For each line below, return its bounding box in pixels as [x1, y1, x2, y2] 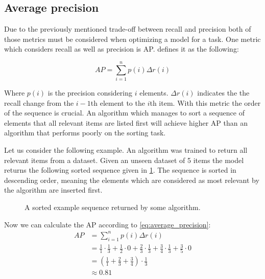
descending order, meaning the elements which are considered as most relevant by [4, 174, 259, 185]
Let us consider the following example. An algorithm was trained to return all [4, 145, 248, 155]
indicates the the [197, 87, 250, 98]
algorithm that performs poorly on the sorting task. [4, 127, 166, 138]
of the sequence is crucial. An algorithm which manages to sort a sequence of [4, 107, 245, 118]
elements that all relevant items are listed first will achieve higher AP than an [4, 117, 248, 128]
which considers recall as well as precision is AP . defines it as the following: [4, 43, 239, 54]
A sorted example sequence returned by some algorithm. [25, 202, 201, 213]
